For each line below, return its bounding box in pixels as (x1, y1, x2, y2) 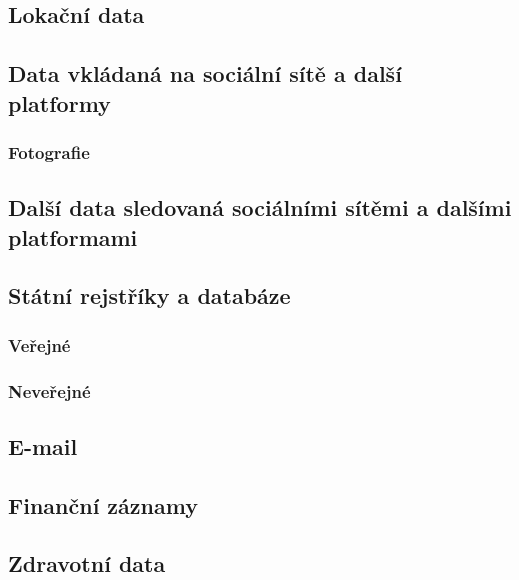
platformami (8, 221, 138, 252)
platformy (8, 87, 111, 118)
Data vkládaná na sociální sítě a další (8, 58, 402, 89)
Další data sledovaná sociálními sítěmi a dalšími (8, 192, 512, 223)
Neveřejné (8, 378, 91, 403)
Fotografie (8, 139, 90, 164)
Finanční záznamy (8, 489, 198, 520)
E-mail (8, 430, 78, 461)
